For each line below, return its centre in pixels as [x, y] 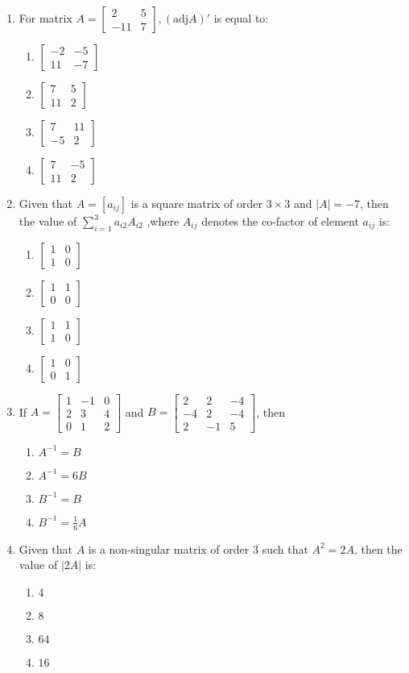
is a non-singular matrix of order [169, 548]
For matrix [45, 18]
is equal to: [241, 18]
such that [285, 548]
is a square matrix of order [197, 203]
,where [163, 221]
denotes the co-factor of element [280, 221]
